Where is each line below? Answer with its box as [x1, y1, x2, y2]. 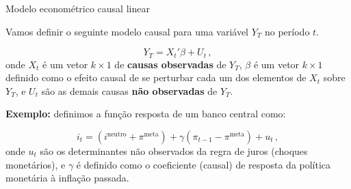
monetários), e [5, 157, 66, 171]
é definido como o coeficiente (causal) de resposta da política [76, 157, 331, 171]
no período [264, 24, 310, 38]
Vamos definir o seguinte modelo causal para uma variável [5, 24, 248, 38]
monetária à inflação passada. [5, 171, 129, 185]
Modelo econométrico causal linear [5, 1, 150, 15]
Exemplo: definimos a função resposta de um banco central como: [5, 106, 286, 121]
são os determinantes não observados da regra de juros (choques [40, 144, 308, 158]
